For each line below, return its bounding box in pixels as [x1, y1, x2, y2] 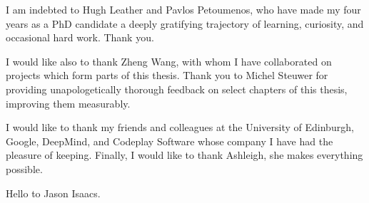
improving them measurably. [6, 95, 131, 110]
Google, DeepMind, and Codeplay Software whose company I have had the [6, 133, 333, 148]
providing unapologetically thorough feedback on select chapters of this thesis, [6, 81, 348, 96]
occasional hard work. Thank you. [6, 30, 154, 45]
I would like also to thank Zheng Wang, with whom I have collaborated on [6, 53, 332, 68]
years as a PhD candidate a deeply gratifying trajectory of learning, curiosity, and [6, 16, 364, 31]
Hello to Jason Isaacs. [6, 185, 101, 200]
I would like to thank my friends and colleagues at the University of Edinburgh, [6, 120, 354, 135]
